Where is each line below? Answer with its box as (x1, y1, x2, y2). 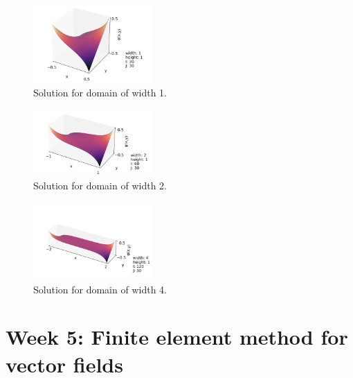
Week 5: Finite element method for (6, 323, 348, 351)
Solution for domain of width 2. (33, 178, 167, 193)
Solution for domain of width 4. (33, 282, 167, 296)
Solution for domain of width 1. (33, 85, 167, 99)
